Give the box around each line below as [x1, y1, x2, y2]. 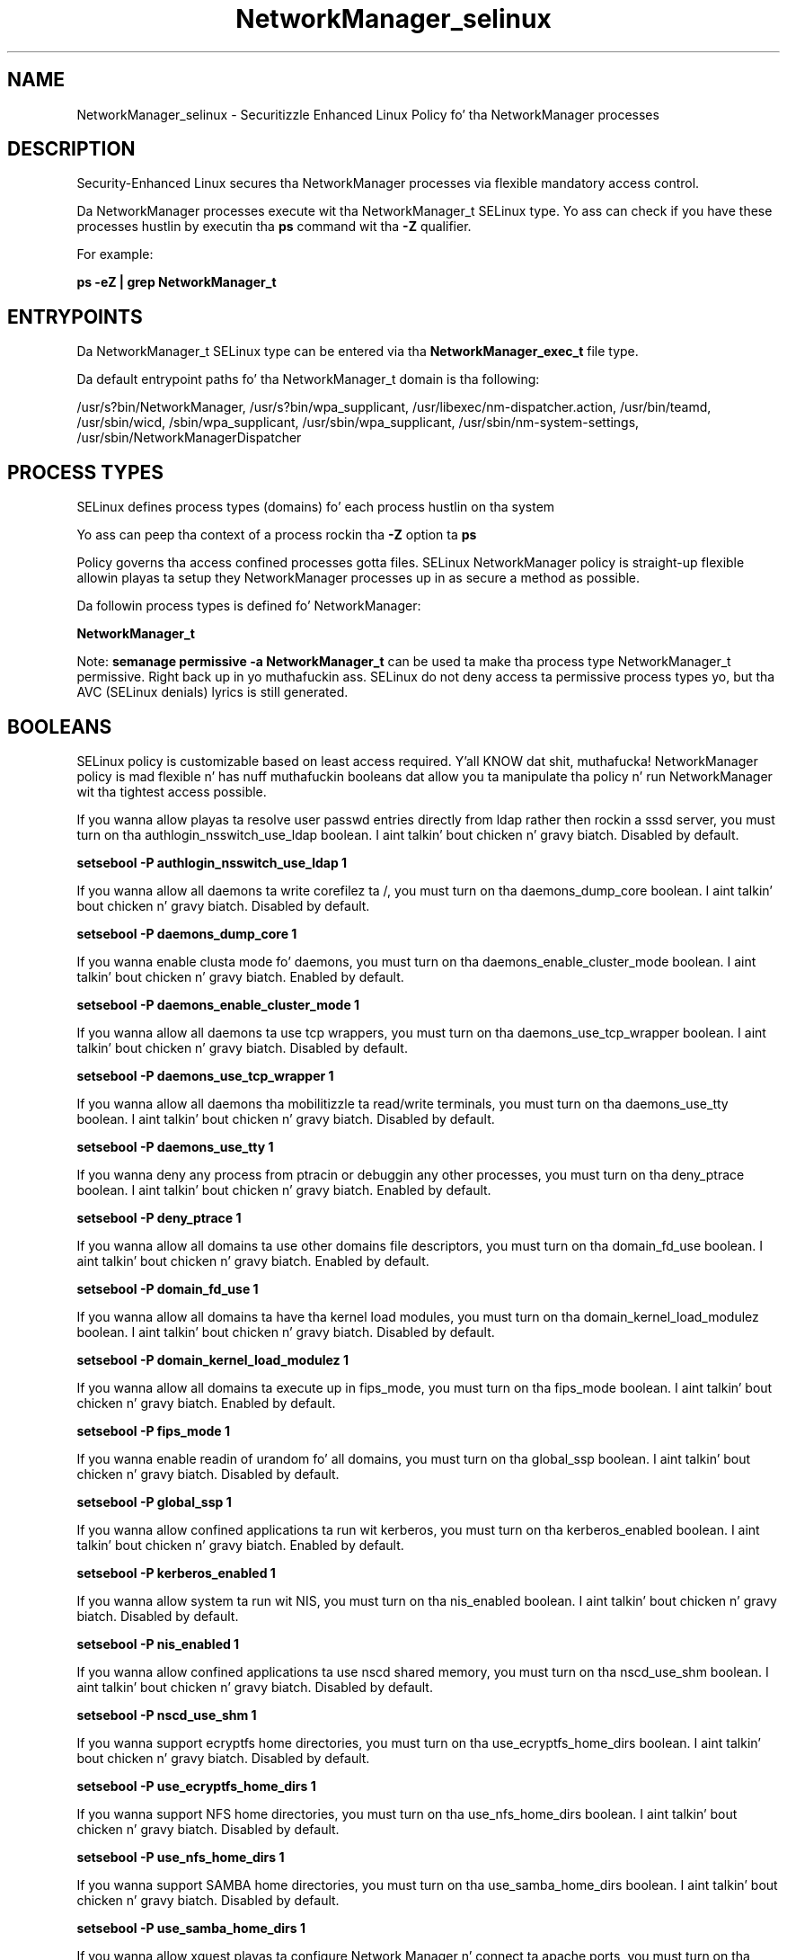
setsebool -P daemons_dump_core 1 [76, 925, 297, 941]
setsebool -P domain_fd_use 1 [76, 1280, 259, 1296]
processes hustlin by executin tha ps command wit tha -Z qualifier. [76, 218, 472, 235]
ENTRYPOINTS [7, 305, 143, 328]
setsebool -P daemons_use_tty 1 [76, 1138, 274, 1154]
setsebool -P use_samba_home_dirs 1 [76, 1920, 305, 1936]
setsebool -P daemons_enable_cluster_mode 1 [76, 996, 360, 1012]
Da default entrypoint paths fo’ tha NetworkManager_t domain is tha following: [76, 371, 540, 388]
